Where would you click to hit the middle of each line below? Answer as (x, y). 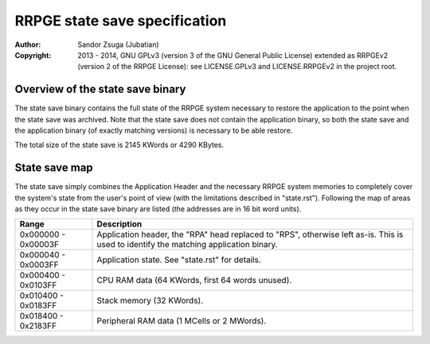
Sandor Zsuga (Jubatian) (118, 44)
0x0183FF (38, 306)
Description (119, 224)
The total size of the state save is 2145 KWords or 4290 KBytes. (119, 145)
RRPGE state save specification (121, 21)
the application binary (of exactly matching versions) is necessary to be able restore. (154, 130)
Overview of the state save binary (100, 89)
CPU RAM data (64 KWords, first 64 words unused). (194, 280)
